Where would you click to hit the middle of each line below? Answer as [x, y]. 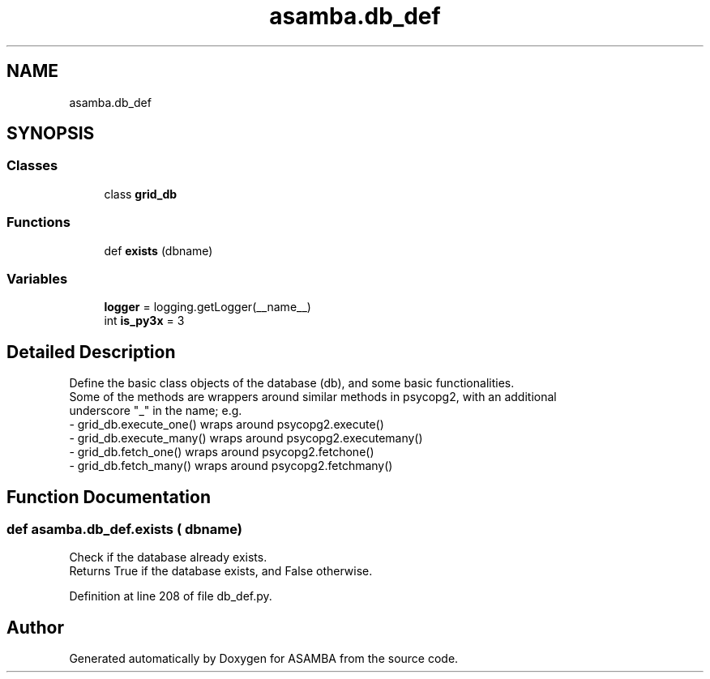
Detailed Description [91, 352]
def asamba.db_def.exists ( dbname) [124, 529]
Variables [37, 278]
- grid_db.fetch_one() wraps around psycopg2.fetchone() [222, 452]
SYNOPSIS [51, 134]
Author [35, 627]
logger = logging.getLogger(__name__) [207, 307]
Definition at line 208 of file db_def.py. [171, 596]
